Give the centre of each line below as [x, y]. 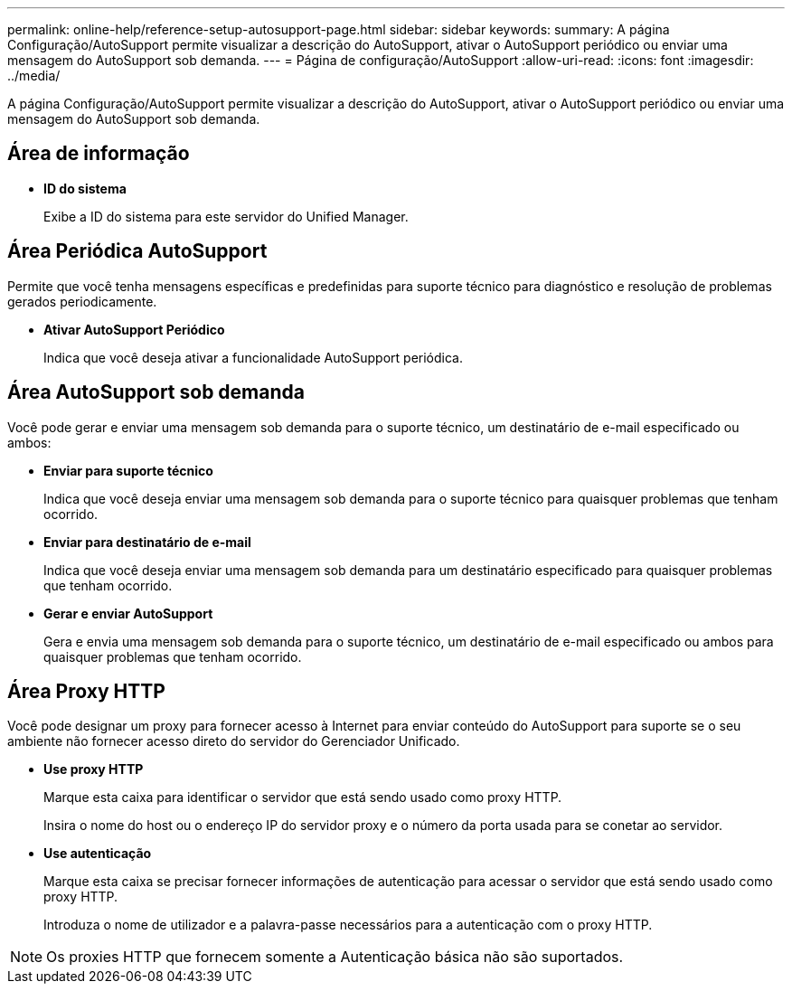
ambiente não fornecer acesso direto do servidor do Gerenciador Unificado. [234, 741]
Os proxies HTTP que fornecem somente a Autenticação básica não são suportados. [335, 957]
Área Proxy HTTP [86, 691]
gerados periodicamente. [82, 301]
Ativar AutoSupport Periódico [134, 329]
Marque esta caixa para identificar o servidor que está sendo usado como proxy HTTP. [303, 798]
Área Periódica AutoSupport [137, 251]
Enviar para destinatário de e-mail [147, 542]
